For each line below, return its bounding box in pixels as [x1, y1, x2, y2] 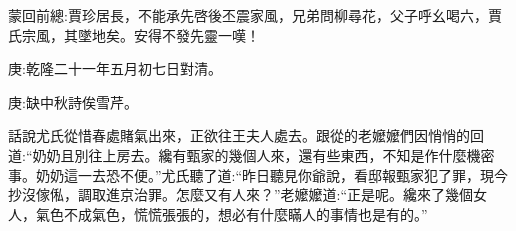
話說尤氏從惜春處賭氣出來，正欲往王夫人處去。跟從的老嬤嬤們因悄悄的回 [8, 125, 484, 146]
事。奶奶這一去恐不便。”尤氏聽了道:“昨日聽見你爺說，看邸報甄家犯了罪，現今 [8, 164, 509, 185]
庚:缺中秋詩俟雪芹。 [8, 91, 138, 112]
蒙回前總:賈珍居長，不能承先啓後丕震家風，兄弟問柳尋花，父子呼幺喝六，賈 [8, 5, 502, 25]
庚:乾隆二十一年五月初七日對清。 [8, 58, 222, 79]
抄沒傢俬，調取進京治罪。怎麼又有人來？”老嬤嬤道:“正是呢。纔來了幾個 [8, 184, 474, 205]
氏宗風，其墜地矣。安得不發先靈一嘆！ [8, 24, 260, 45]
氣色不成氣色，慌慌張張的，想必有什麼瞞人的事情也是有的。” [35, 203, 428, 224]
